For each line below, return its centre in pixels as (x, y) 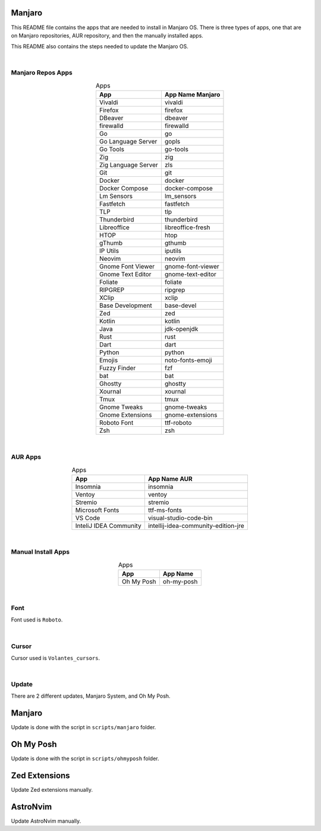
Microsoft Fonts (97, 510)
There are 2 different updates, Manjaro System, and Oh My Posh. (91, 696)
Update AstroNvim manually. (46, 821)
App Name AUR (170, 479)
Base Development (126, 305)
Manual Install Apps (40, 552)
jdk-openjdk (181, 329)
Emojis (108, 360)
